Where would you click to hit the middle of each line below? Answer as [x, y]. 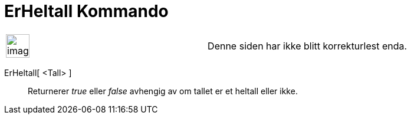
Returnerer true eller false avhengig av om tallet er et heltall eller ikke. [163, 91]
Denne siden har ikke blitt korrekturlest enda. [308, 46]
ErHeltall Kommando [86, 11]
